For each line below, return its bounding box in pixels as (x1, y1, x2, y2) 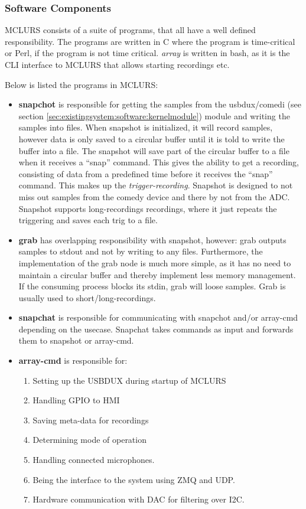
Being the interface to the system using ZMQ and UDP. (32, 473, 235, 485)
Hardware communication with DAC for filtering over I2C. (32, 493, 245, 505)
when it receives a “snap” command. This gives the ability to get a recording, (18, 156, 299, 168)
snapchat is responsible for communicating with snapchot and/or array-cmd (18, 311, 298, 324)
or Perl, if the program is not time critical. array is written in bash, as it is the (5, 47, 290, 59)
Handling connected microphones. (32, 453, 155, 466)
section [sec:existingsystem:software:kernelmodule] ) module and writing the (18, 109, 290, 122)
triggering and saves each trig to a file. (18, 214, 158, 226)
